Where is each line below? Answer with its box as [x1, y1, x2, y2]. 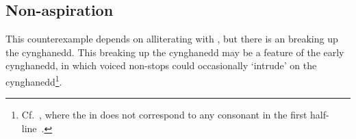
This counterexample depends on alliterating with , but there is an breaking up [5, 31, 338, 46]
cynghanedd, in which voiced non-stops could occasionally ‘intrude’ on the [5, 58, 317, 73]
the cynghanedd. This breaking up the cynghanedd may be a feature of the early [5, 45, 344, 59]
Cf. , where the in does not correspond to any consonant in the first [21, 108, 307, 122]
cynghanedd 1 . [5, 72, 62, 88]
